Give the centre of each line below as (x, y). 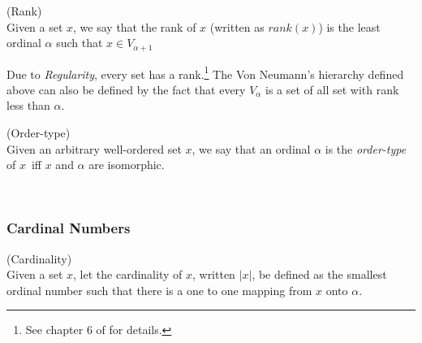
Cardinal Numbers (69, 228)
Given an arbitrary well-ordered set (94, 148)
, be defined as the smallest (319, 274)
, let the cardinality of (128, 274)
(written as (237, 26)
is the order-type (366, 148)
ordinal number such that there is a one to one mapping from (159, 290)
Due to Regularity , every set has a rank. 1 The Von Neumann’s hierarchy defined (205, 72)
